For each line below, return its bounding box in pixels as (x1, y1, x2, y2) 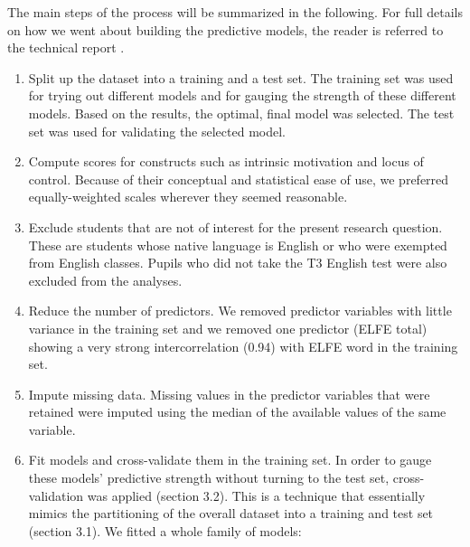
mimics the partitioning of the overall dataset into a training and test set (28, 504, 434, 523)
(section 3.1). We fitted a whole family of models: (28, 521, 302, 540)
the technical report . (7, 38, 125, 57)
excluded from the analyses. (28, 270, 183, 289)
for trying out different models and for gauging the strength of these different (28, 86, 456, 105)
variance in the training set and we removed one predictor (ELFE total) (28, 318, 428, 337)
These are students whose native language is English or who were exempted (28, 235, 447, 254)
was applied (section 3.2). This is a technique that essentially (87, 486, 426, 505)
